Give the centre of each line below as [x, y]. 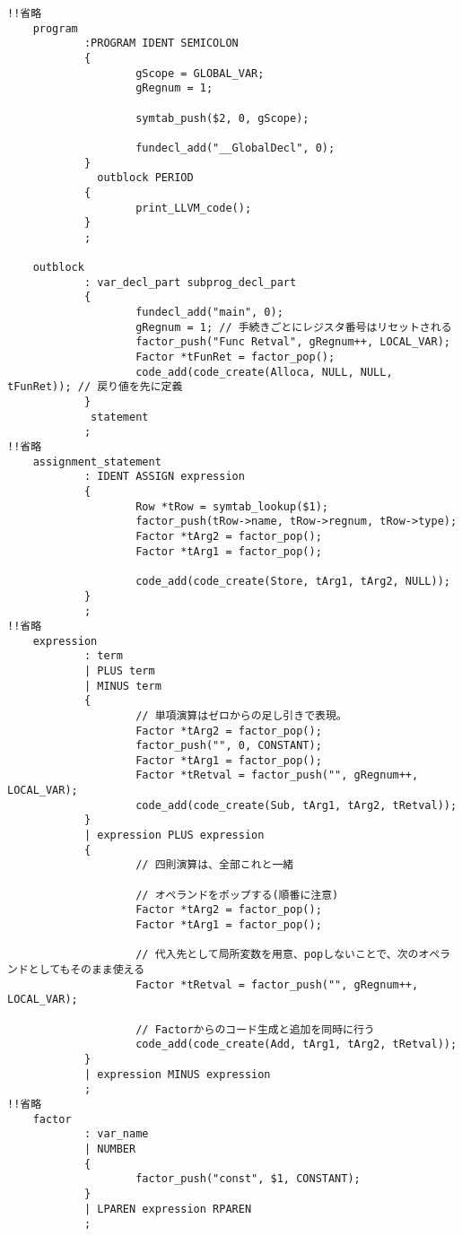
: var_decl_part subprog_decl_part [190, 282]
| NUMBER [110, 1149]
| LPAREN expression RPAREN [168, 1209]
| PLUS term [119, 670]
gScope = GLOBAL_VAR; [200, 73]
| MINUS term [122, 686]
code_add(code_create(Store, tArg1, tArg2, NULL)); [293, 581]
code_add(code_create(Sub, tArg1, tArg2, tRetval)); [296, 805]
